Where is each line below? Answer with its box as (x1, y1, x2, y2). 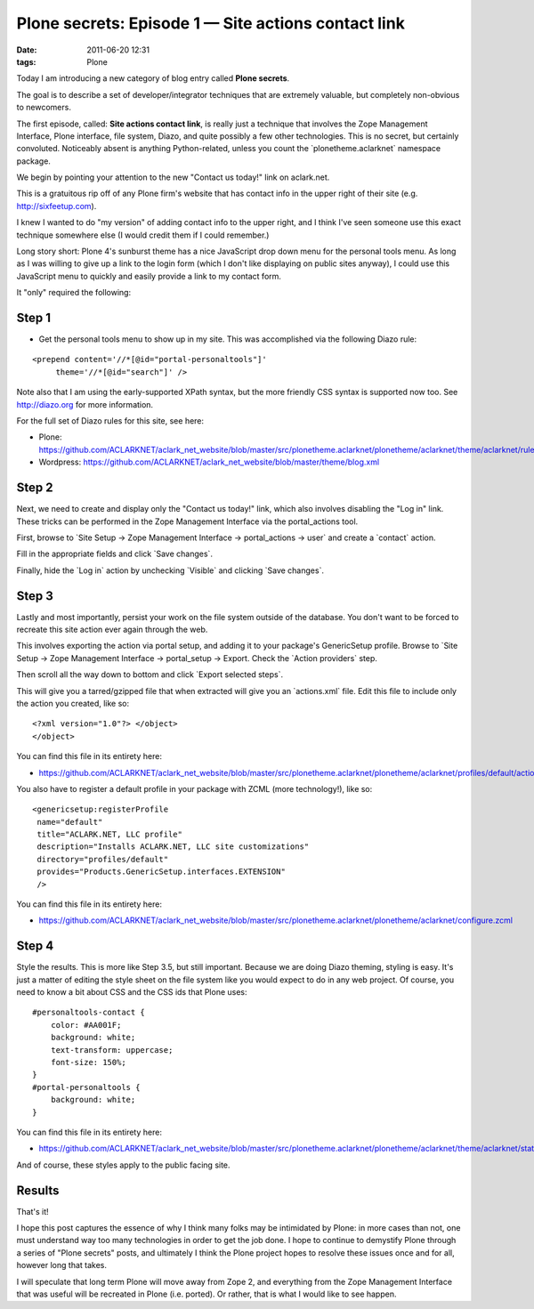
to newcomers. (16, 102, 71, 113)
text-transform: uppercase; (50, 1045, 174, 1054)
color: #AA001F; (50, 1020, 122, 1030)
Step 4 (16, 939, 54, 954)
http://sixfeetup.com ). (16, 200, 97, 211)
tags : (16, 56, 36, 67)
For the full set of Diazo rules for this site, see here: (16, 416, 205, 426)
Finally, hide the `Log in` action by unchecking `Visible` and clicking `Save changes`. (16, 565, 325, 576)
